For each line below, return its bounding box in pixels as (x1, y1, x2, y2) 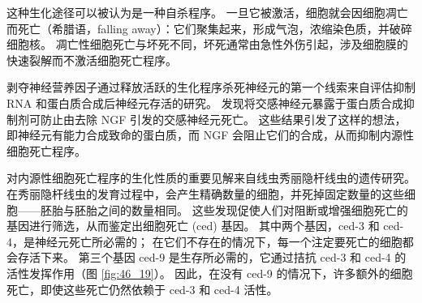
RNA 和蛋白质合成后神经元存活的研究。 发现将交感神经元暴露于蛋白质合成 (6, 94, 403, 111)
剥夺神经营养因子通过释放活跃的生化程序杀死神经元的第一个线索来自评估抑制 (6, 79, 416, 96)
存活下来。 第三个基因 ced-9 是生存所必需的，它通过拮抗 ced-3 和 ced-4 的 (17, 249, 407, 266)
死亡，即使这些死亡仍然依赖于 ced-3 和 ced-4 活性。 (6, 280, 278, 297)
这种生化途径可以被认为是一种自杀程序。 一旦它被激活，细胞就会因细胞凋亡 (6, 4, 408, 20)
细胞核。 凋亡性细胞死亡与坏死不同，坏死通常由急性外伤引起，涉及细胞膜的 (6, 36, 408, 53)
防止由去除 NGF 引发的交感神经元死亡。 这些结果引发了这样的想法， (40, 110, 407, 127)
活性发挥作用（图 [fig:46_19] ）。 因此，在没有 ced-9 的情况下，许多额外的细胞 (6, 264, 413, 281)
